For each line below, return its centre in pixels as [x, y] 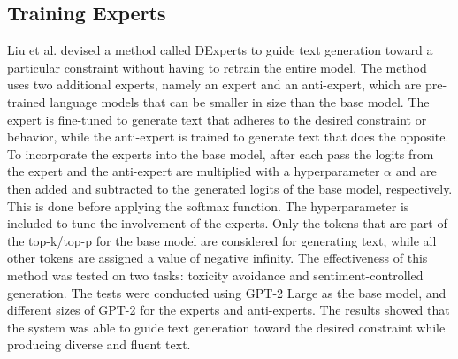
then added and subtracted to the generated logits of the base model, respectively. [230, 188]
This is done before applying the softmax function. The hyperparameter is [208, 206]
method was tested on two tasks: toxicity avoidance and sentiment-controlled [215, 275]
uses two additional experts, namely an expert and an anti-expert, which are [214, 84]
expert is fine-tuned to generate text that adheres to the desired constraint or [217, 119]
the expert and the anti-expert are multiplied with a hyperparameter [194, 171]
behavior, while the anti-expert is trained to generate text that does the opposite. [228, 137]
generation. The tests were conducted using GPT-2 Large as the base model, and [227, 292]
